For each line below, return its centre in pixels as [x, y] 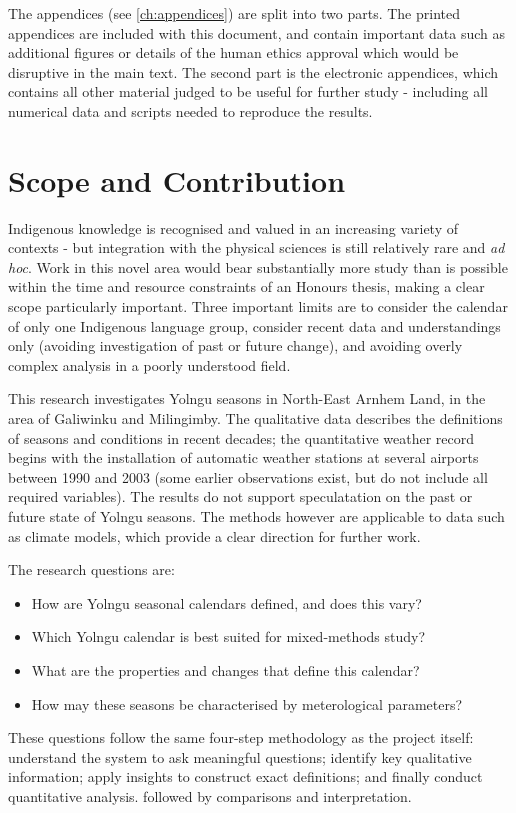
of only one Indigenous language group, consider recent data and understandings [254, 325]
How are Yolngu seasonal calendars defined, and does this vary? [226, 602]
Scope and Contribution [177, 179]
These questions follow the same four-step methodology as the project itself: [241, 737]
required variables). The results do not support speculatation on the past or [240, 496]
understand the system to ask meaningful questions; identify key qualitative [240, 756]
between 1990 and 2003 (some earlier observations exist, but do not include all [248, 476]
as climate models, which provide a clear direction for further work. [214, 535]
